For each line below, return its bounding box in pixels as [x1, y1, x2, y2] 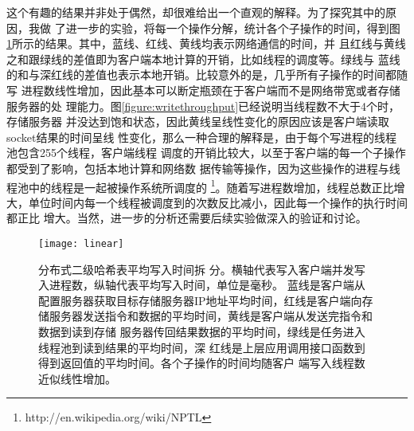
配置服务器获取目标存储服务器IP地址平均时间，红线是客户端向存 [38, 292, 373, 308]
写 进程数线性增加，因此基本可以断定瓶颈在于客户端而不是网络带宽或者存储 [6, 81, 400, 98]
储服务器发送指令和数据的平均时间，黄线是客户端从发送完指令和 [38, 308, 373, 324]
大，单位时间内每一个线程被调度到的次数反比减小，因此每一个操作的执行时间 [6, 194, 408, 210]
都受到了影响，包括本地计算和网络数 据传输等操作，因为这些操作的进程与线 [6, 159, 400, 176]
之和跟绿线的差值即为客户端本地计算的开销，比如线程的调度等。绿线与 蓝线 [6, 50, 400, 67]
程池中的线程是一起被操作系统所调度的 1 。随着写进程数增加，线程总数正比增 [6, 176, 405, 195]
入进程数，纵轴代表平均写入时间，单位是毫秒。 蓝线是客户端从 [38, 276, 365, 293]
